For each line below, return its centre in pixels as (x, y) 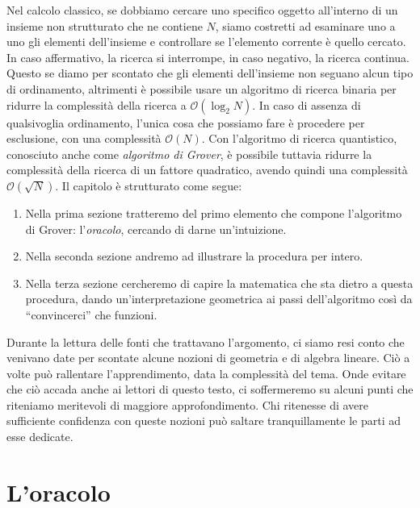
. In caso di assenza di (307, 104)
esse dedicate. (40, 437)
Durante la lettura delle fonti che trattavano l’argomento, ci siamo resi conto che (206, 341)
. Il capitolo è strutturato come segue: (149, 185)
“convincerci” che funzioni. (91, 314)
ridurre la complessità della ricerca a (97, 104)
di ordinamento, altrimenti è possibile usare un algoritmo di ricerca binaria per (202, 88)
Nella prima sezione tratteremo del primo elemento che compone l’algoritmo (214, 212)
